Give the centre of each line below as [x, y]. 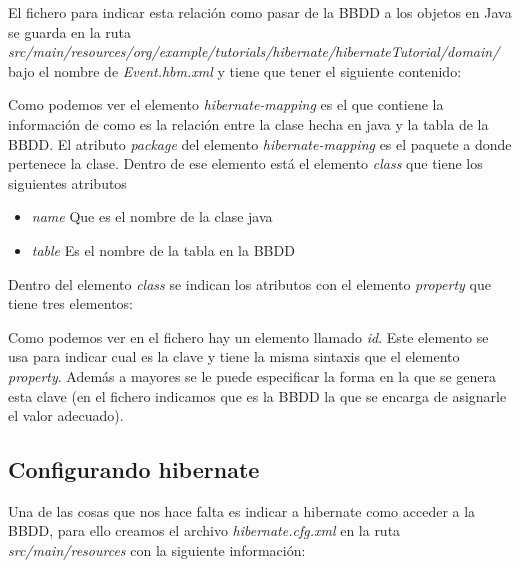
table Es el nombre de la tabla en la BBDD [163, 249]
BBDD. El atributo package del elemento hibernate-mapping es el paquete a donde [260, 143]
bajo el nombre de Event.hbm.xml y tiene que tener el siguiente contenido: [235, 70]
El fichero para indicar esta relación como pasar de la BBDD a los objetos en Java [260, 12]
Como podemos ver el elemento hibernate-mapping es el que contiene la [226, 104]
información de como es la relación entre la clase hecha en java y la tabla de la [248, 123]
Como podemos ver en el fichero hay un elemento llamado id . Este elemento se [248, 336]
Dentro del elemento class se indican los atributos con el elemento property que [249, 283]
